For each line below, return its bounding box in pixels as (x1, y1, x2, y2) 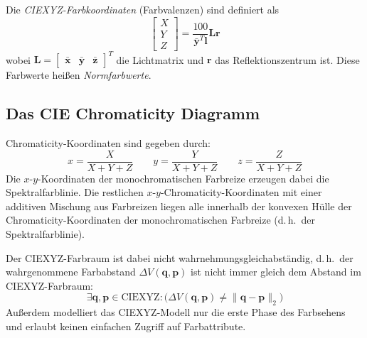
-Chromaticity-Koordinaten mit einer (160, 185, 322, 200)
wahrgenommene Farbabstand (6, 264, 136, 279)
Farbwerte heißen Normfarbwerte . (6, 67, 151, 82)
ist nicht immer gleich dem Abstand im (191, 264, 361, 279)
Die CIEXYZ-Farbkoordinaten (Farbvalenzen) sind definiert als (6, 2, 280, 16)
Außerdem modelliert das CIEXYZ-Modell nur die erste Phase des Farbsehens (6, 305, 346, 320)
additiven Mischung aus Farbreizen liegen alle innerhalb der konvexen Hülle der (6, 198, 352, 213)
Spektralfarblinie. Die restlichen (6, 185, 144, 200)
